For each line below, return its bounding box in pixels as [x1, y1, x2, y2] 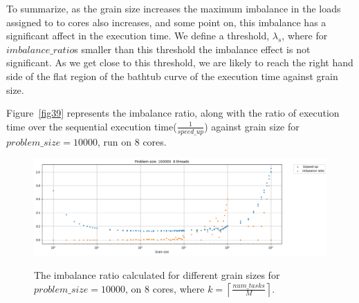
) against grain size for [204, 119, 300, 133]
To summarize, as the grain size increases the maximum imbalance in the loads [6, 1, 341, 15]
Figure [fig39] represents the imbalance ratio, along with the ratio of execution [6, 106, 340, 120]
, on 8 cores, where [125, 281, 205, 295]
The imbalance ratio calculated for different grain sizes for [34, 267, 280, 282]
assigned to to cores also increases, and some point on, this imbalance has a [6, 14, 326, 29]
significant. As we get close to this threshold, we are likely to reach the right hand [6, 55, 353, 70]
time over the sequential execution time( [6, 119, 177, 133]
